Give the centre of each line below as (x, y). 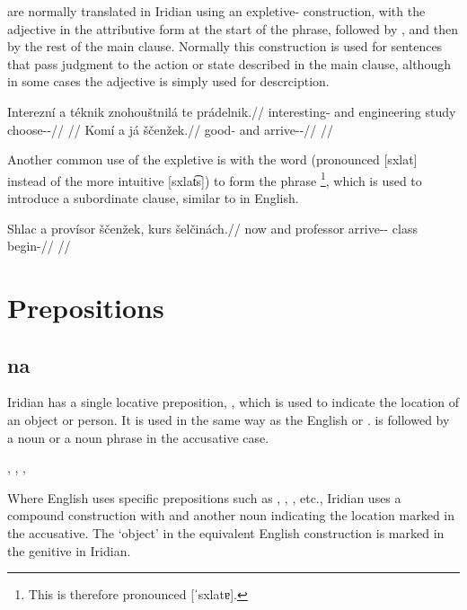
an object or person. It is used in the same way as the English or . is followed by (229, 419)
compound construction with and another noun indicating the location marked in (231, 515)
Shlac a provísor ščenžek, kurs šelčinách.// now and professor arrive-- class (213, 228)
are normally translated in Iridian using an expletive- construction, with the (216, 11)
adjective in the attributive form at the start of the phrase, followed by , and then (233, 28)
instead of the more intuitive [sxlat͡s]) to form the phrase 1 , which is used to (215, 179)
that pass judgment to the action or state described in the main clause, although (229, 63)
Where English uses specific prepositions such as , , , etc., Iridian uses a (204, 497)
